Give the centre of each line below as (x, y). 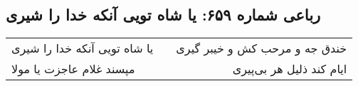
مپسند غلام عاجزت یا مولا (73, 69)
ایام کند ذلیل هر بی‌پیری (290, 69)
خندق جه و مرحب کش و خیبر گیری (262, 48)
